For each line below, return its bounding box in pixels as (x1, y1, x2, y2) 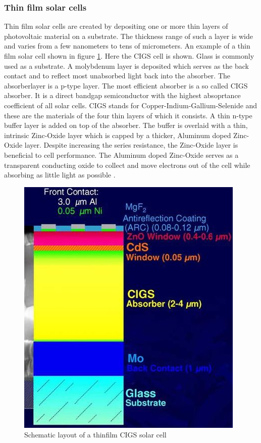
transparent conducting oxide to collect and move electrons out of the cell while (4, 159, 250, 170)
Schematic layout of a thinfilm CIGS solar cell (24, 429, 167, 440)
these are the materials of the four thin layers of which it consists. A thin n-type (4, 110, 252, 120)
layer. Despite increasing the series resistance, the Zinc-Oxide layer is (24, 140, 238, 150)
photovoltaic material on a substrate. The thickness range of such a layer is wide (4, 30, 253, 41)
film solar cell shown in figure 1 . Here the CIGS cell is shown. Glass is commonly (4, 51, 254, 61)
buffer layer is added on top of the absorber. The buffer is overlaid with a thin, (4, 120, 248, 130)
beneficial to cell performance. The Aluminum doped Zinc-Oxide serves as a (4, 149, 239, 160)
